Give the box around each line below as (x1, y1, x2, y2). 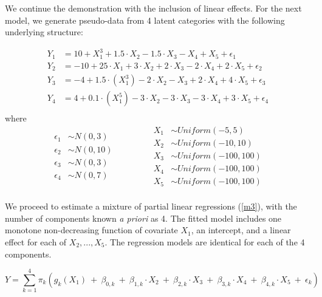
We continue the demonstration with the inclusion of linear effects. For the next (5, 2, 302, 14)
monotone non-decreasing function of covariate (5, 224, 178, 236)
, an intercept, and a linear (191, 224, 291, 236)
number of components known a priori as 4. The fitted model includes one (5, 211, 282, 224)
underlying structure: (5, 26, 83, 38)
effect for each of (5, 235, 67, 248)
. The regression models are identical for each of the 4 (104, 235, 305, 248)
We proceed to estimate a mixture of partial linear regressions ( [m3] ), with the (5, 200, 297, 213)
